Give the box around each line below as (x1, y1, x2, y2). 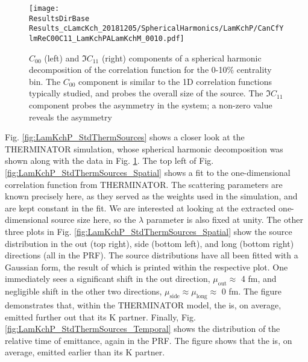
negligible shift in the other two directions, (5, 285, 162, 298)
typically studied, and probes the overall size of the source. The (29, 87, 263, 99)
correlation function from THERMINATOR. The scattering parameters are (5, 178, 283, 190)
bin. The (29, 75, 61, 87)
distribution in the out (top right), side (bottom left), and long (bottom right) (5, 237, 294, 249)
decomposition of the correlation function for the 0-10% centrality (29, 63, 272, 76)
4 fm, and (240, 272, 277, 285)
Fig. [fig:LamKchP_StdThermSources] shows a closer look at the (5, 131, 245, 143)
